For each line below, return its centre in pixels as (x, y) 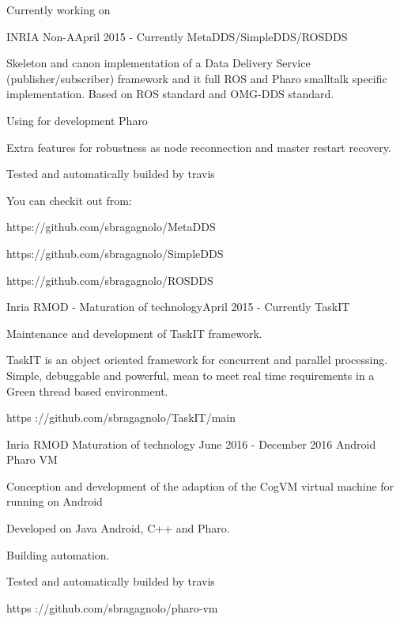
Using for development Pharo (77, 120)
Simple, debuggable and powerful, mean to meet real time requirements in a (191, 375)
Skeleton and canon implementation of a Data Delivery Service (158, 63)
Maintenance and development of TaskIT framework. (134, 333)
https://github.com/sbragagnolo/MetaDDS (111, 227)
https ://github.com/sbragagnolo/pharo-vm (112, 607)
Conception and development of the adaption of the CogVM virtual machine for (200, 485)
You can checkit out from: (69, 200)
